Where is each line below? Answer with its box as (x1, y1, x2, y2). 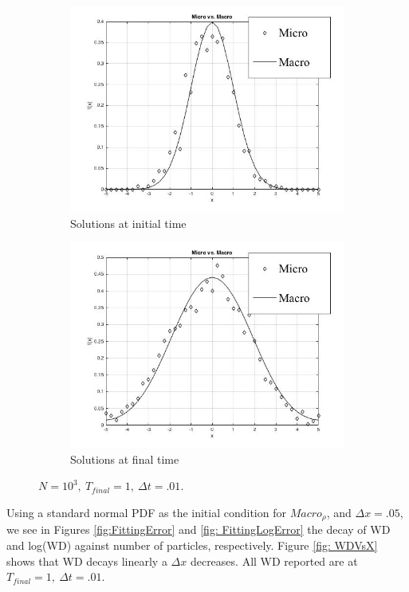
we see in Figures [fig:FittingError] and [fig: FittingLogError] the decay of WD (6, 521, 391, 538)
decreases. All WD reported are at (190, 552, 358, 569)
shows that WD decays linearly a (6, 552, 167, 569)
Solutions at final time (70, 450, 179, 467)
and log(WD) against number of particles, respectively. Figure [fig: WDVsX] (6, 537, 378, 554)
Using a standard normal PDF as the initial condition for (6, 504, 286, 520)
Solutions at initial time (70, 214, 187, 231)
